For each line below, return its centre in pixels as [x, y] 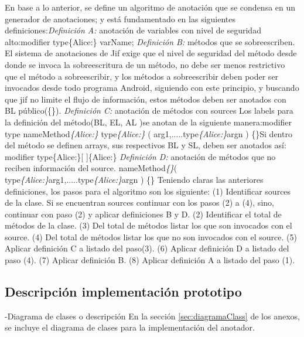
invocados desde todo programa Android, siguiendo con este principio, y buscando [152, 88]
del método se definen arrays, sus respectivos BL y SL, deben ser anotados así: [146, 145]
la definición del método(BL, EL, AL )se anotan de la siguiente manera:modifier [148, 122]
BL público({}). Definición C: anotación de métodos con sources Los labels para [149, 110]
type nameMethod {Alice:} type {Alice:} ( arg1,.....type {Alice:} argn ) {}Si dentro [148, 133]
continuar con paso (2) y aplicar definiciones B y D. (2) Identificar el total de [143, 214]
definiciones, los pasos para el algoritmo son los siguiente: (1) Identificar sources [148, 191]
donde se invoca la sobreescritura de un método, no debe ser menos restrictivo [145, 64]
